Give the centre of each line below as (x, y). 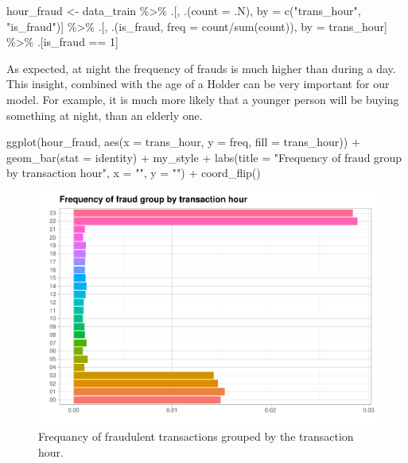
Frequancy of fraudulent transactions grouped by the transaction (196, 436)
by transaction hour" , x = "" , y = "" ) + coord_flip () (134, 173)
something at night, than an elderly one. (105, 115)
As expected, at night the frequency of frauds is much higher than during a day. (201, 68)
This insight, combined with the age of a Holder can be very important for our (198, 84)
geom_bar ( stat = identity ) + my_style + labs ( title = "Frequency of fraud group (204, 157)
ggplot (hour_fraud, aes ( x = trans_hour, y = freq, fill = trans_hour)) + (183, 142)
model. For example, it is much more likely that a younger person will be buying (203, 99)
